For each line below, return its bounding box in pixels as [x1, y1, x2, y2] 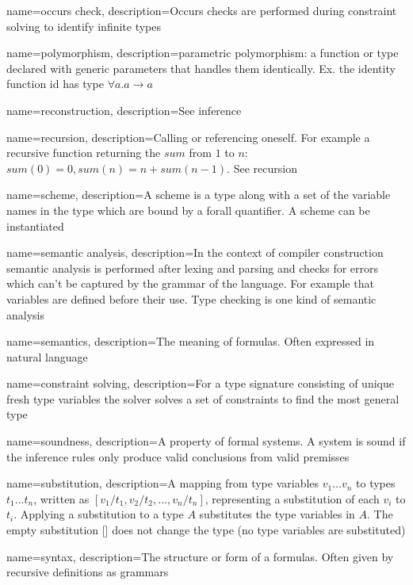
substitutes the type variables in [199, 506, 355, 522]
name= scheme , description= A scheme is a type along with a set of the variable [6, 186, 391, 203]
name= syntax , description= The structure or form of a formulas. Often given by [6, 548, 394, 564]
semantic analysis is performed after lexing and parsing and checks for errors [6, 259, 379, 276]
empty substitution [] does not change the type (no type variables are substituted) [6, 522, 406, 538]
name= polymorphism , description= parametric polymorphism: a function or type [6, 44, 399, 61]
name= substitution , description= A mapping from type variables [6, 475, 319, 491]
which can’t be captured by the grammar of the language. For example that [6, 275, 374, 292]
